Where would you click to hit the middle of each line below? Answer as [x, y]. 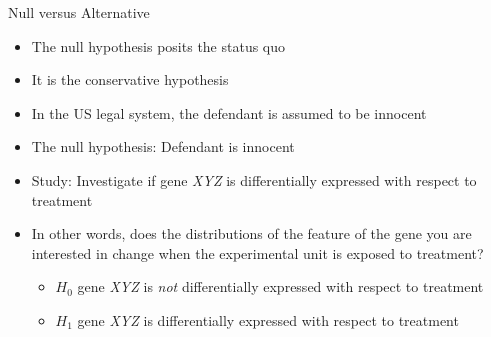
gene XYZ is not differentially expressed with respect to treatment [280, 286]
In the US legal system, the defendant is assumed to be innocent [229, 112]
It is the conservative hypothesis [130, 79]
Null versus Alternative [79, 12]
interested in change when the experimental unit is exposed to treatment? [257, 252]
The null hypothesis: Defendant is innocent [163, 146]
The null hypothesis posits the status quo [158, 45]
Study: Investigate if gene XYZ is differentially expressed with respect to [254, 179]
